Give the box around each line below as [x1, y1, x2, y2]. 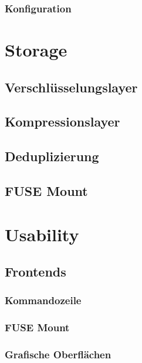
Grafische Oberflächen [5, 347, 111, 362]
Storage [5, 38, 67, 62]
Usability [5, 222, 79, 246]
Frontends [5, 262, 66, 281]
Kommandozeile [5, 293, 82, 308]
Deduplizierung [5, 147, 99, 165]
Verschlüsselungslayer [5, 78, 138, 96]
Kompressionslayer [5, 112, 120, 131]
